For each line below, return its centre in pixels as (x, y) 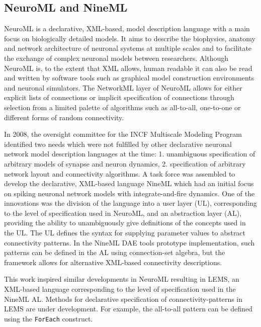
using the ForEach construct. (49, 318)
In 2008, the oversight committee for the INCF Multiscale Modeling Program (123, 134)
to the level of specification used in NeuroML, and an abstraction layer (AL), (123, 213)
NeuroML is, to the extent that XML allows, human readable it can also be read (128, 68)
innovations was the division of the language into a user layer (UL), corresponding (130, 203)
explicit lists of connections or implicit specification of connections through (119, 97)
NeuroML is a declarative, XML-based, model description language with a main (127, 28)
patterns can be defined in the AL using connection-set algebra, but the (115, 252)
